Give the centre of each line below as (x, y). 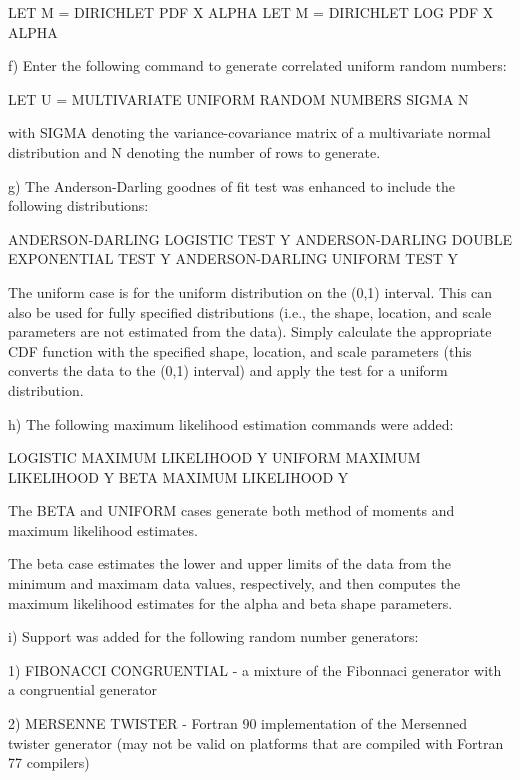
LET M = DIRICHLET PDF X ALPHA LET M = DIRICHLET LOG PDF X (251, 12)
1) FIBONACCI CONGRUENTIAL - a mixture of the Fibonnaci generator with (255, 669)
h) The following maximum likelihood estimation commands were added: (231, 423)
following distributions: (78, 205)
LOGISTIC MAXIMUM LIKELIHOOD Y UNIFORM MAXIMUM (214, 457)
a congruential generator (83, 689)
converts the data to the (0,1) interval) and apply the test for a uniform (228, 370)
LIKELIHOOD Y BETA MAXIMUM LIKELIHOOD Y (178, 476)
